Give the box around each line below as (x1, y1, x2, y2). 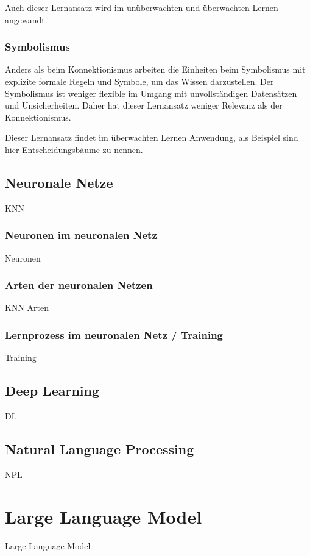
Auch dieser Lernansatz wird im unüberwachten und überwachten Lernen (5, 1, 278, 13)
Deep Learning (5, 381, 100, 400)
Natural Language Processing (5, 439, 194, 458)
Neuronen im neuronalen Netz (5, 227, 157, 243)
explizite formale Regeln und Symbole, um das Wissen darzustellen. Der (5, 75, 274, 87)
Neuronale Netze (5, 173, 113, 191)
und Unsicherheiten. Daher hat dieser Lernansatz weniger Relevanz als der (5, 99, 283, 112)
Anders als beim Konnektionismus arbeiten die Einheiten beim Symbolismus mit (5, 63, 306, 76)
